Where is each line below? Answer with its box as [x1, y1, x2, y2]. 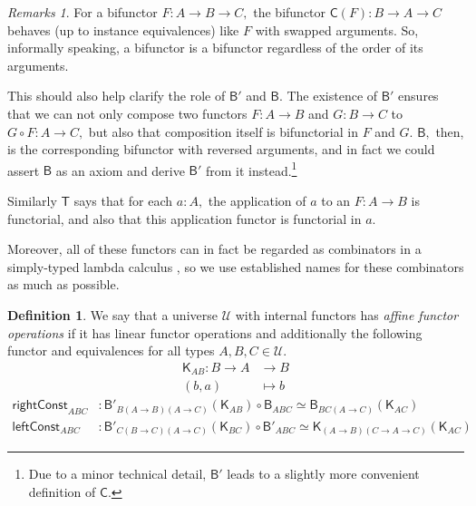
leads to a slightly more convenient [227, 464, 420, 483]
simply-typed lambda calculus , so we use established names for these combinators [7, 257, 464, 276]
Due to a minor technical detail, [28, 464, 207, 483]
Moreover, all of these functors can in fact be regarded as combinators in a [7, 239, 422, 258]
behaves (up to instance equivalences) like [7, 20, 239, 39]
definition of [28, 482, 96, 501]
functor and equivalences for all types [7, 341, 215, 360]
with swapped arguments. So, [255, 20, 419, 39]
